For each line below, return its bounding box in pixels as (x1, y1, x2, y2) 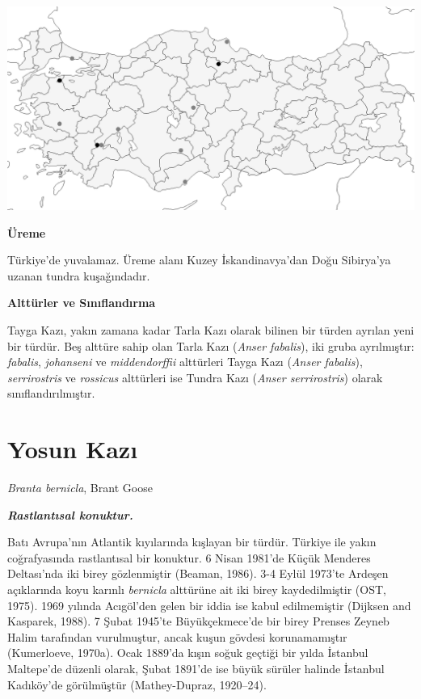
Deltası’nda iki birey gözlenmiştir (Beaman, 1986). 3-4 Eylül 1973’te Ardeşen (7, 565, 389, 582)
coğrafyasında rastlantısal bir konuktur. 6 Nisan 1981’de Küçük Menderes (7, 549, 371, 566)
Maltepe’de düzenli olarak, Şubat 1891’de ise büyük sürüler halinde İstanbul (7, 660, 385, 676)
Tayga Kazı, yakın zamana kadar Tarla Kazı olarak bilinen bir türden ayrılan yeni (7, 321, 415, 338)
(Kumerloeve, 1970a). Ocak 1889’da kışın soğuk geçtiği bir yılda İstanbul (7, 644, 368, 661)
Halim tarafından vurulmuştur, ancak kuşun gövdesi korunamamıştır (7, 628, 347, 645)
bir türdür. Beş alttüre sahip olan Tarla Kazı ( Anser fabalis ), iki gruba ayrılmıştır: (7, 337, 415, 354)
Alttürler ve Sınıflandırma (7, 294, 156, 311)
